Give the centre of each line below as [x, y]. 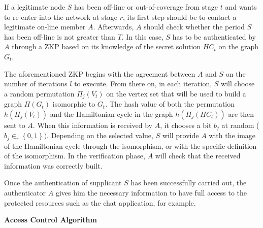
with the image [232, 135]
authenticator [25, 193]
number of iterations [36, 84]
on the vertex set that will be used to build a [176, 93]
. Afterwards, [113, 27]
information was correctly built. [53, 165]
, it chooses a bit [186, 125]
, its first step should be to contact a [179, 17]
